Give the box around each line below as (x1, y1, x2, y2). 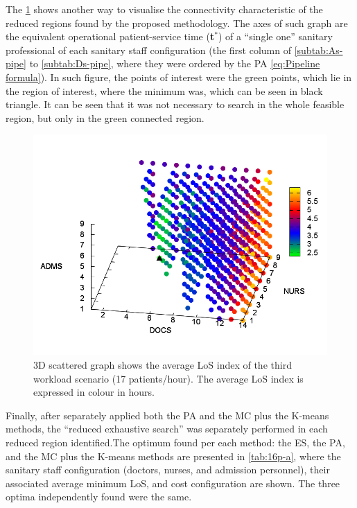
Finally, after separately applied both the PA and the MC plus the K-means (6, 408, 329, 422)
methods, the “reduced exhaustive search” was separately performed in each (6, 421, 328, 436)
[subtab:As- (294, 42, 343, 57)
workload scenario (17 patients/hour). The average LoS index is (33, 371, 304, 385)
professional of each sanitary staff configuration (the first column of (6, 42, 292, 57)
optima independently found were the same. (6, 489, 192, 504)
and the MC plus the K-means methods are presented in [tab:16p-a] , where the (6, 448, 341, 463)
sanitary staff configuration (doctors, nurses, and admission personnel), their (6, 462, 330, 477)
